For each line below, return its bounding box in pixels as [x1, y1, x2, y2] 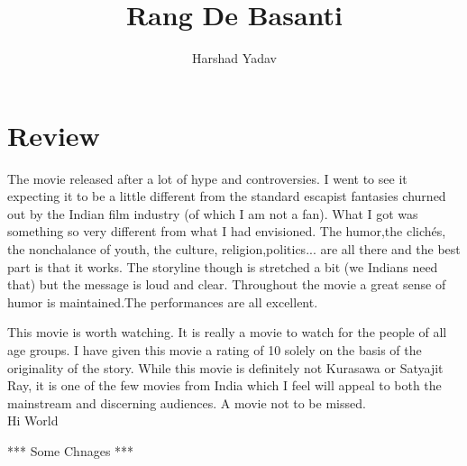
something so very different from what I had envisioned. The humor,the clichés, [7, 222, 446, 241]
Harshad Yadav [192, 49, 277, 68]
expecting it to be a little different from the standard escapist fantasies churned [7, 187, 446, 206]
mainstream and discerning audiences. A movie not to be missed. [7, 393, 366, 412]
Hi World [7, 411, 59, 430]
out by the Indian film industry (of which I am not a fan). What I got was [7, 204, 418, 223]
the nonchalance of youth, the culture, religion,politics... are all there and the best [7, 240, 461, 259]
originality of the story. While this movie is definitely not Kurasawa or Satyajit [7, 358, 444, 377]
